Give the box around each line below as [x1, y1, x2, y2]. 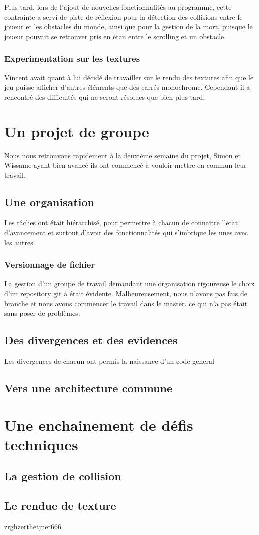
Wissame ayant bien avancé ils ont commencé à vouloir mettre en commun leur [4, 160, 247, 170]
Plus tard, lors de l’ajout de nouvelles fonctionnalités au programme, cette [4, 2, 232, 12]
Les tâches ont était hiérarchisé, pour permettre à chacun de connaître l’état [4, 217, 238, 228]
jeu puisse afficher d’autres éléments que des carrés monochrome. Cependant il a [4, 82, 250, 92]
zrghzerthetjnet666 [4, 521, 62, 531]
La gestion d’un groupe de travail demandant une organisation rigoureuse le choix [4, 278, 255, 289]
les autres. [4, 237, 35, 247]
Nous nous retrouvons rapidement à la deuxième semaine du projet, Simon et [4, 150, 241, 160]
